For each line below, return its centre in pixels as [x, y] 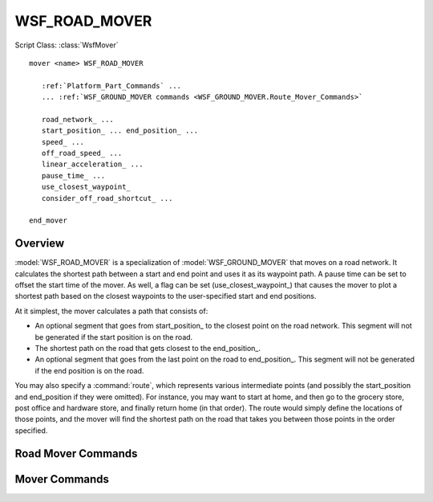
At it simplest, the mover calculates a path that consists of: [111, 311]
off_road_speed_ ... [82, 153]
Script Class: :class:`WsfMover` [67, 45]
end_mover [48, 220]
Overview [40, 244]
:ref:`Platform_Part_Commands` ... [111, 86]
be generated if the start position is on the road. [114, 337]
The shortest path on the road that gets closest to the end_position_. [148, 349]
